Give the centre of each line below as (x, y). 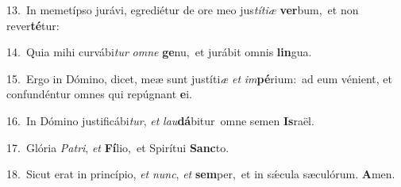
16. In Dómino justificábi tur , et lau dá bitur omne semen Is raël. (160, 120)
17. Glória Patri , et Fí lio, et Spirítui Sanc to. (118, 147)
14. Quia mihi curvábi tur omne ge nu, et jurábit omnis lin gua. (159, 52)
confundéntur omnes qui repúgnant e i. (99, 94)
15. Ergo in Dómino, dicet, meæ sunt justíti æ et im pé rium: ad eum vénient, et (199, 78)
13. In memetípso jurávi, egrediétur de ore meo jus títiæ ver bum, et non (183, 10)
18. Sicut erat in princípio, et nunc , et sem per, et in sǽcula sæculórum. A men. (201, 174)
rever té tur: (33, 25)
